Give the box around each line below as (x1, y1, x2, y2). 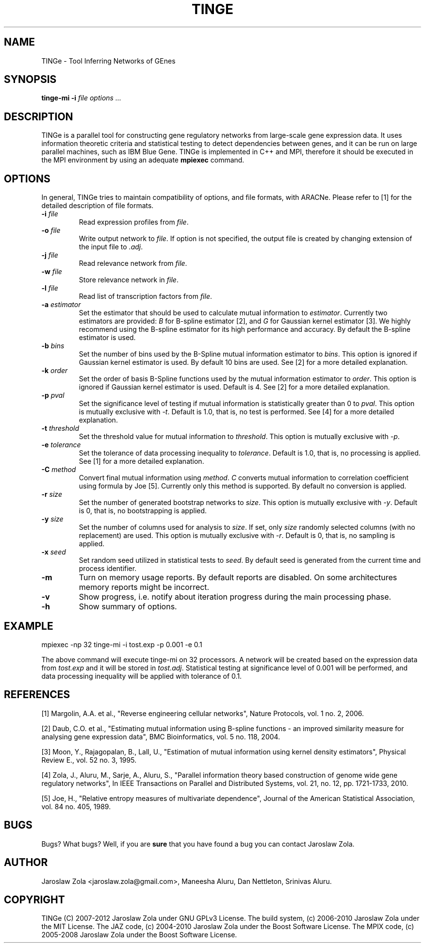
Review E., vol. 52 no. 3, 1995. (41, 755, 137, 764)
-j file (41, 251, 58, 260)
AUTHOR (4, 856, 48, 869)
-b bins (41, 342, 65, 350)
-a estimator (41, 300, 81, 309)
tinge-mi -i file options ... (41, 94, 121, 102)
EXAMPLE (4, 620, 53, 632)
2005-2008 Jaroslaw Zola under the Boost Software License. (41, 931, 237, 939)
